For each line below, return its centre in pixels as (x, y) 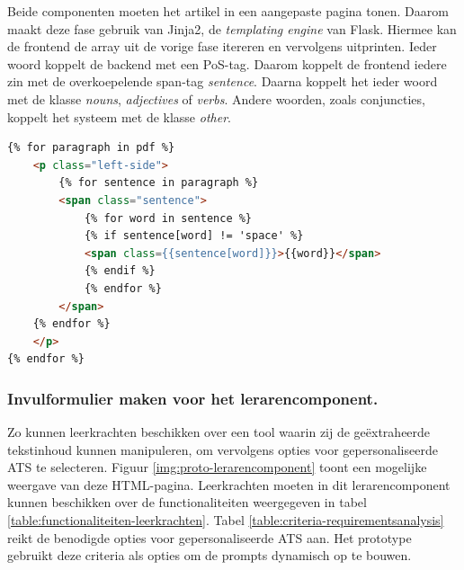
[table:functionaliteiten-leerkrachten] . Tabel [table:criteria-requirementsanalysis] (226, 520)
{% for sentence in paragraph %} (159, 183)
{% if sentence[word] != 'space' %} (194, 236)
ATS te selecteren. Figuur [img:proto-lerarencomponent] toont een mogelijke (217, 467)
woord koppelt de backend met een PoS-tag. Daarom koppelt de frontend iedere (227, 63)
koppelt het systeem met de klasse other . (119, 116)
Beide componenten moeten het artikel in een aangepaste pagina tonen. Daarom (228, 11)
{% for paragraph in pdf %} (91, 148)
